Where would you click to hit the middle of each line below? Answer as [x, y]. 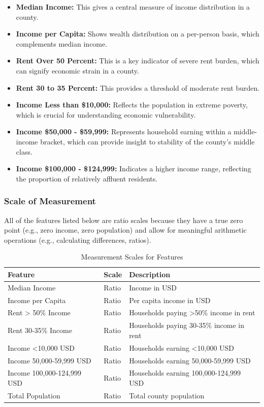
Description [150, 274]
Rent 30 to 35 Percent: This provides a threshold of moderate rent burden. [138, 87]
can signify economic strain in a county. [77, 70]
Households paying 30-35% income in [187, 325]
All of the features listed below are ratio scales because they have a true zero [124, 220]
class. [24, 151]
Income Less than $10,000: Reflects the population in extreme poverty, [132, 105]
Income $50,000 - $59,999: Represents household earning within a [124, 132]
